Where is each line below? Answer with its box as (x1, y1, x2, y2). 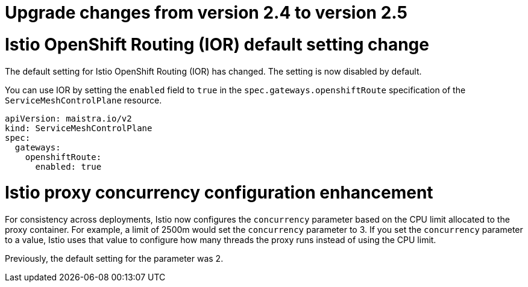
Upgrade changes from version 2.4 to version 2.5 (5, 2, 407, 23)
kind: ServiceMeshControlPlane (5, 123, 152, 133)
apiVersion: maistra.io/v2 (5, 113, 132, 123)
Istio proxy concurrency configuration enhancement (5, 182, 433, 203)
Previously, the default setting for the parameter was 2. (5, 253, 224, 264)
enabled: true (35, 161, 102, 171)
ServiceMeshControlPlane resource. (5, 94, 162, 105)
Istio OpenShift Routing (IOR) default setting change (5, 34, 429, 55)
